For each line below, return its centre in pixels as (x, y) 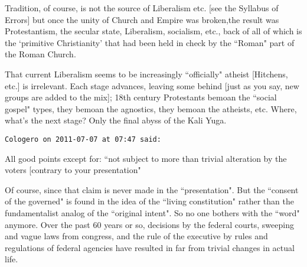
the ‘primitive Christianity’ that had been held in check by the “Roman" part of (150, 42)
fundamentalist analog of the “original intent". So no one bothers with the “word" (152, 212)
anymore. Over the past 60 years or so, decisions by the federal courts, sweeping (149, 224)
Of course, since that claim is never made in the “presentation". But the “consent (152, 189)
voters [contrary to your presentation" (73, 170)
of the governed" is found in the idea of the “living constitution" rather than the (149, 201)
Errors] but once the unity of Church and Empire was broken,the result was (142, 19)
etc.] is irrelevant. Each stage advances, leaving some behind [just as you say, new (152, 85)
